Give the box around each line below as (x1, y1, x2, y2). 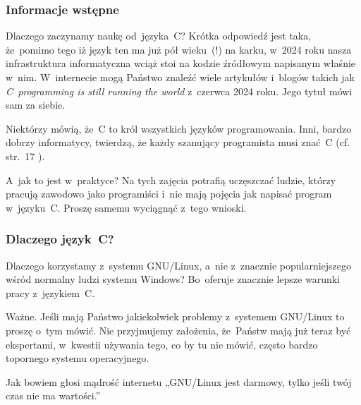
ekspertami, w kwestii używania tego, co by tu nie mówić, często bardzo (6, 337, 318, 351)
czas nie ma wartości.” (6, 388, 101, 403)
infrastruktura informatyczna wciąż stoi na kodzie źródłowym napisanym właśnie (6, 56, 356, 71)
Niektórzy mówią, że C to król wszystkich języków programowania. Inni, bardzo (6, 121, 352, 135)
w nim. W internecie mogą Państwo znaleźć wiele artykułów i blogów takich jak (6, 70, 355, 84)
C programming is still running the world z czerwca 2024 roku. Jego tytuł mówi (6, 83, 353, 98)
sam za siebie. (6, 97, 66, 112)
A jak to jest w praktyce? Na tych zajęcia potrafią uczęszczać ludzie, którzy (6, 172, 336, 187)
